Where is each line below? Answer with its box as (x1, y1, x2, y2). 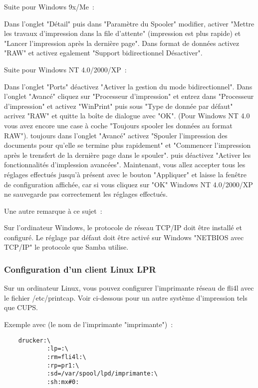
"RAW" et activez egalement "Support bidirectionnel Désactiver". (4, 47, 203, 58)
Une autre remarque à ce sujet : (4, 205, 102, 216)
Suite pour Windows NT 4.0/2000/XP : (4, 64, 127, 74)
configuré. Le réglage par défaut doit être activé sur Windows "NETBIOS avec (4, 232, 244, 242)
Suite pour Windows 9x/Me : (4, 1, 94, 11)
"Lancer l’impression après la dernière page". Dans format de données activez (4, 37, 240, 48)
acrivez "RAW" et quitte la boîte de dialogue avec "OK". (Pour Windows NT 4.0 (4, 110, 250, 121)
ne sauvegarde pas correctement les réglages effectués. (4, 189, 168, 199)
